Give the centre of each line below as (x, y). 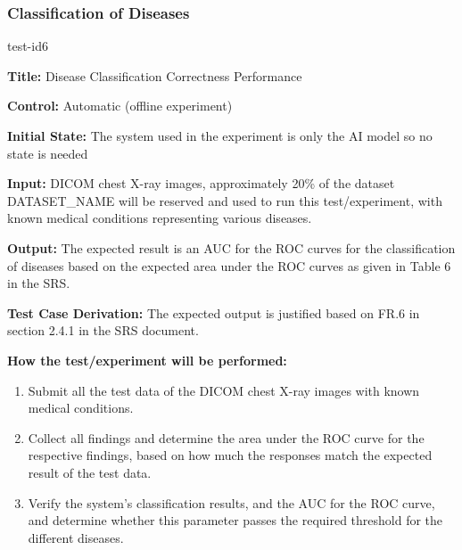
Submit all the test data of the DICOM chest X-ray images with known (224, 390)
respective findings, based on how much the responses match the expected (230, 455)
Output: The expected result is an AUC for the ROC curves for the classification (231, 247)
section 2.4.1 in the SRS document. (103, 330)
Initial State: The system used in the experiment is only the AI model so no (220, 135)
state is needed (48, 153)
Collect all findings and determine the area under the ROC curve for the (226, 437)
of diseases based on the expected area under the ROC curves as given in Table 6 (229, 265)
